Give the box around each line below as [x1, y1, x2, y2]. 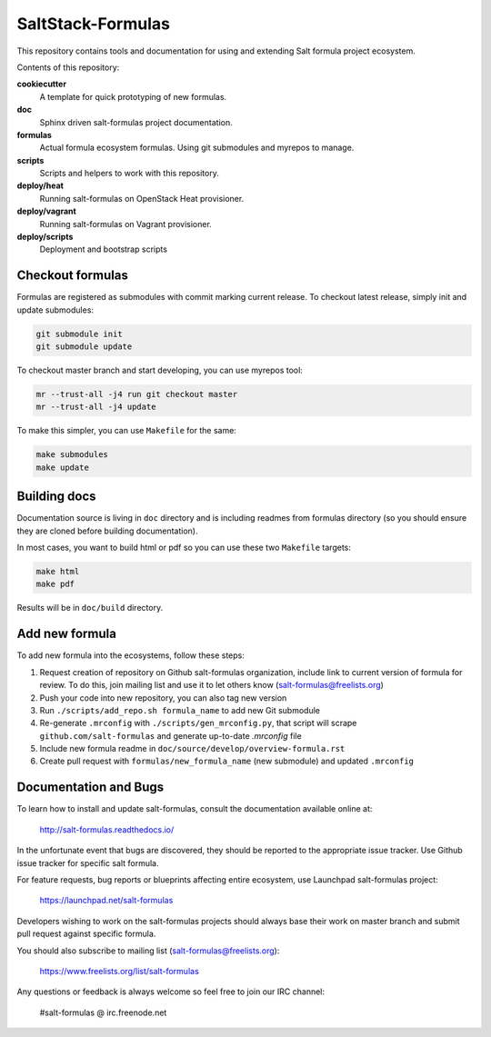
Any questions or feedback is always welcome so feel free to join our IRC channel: [16, 986, 326, 997]
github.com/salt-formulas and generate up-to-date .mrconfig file [39, 730, 302, 741]
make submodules [35, 450, 109, 460]
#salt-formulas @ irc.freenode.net [39, 1007, 167, 1018]
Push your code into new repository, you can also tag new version [39, 692, 287, 703]
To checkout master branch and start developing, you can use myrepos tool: [16, 364, 304, 376]
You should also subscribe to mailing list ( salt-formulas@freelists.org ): [16, 945, 280, 956]
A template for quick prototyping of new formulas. [39, 91, 227, 102]
